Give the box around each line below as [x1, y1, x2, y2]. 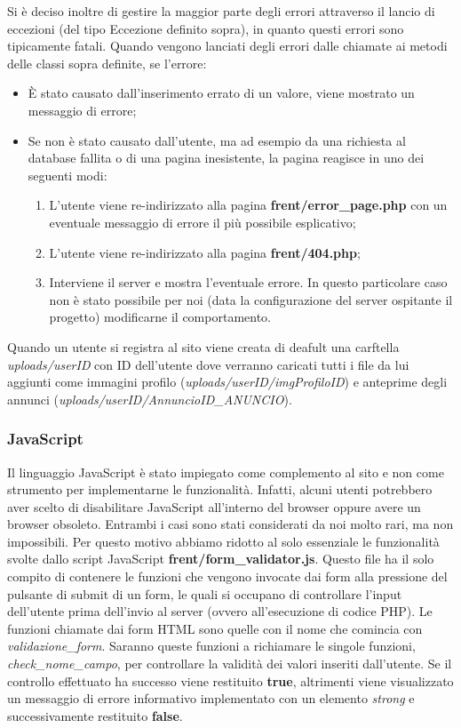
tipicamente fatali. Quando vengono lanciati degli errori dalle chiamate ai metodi [7, 36, 448, 55]
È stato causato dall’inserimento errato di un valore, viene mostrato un [28, 84, 415, 102]
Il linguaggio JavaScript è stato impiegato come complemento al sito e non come [7, 462, 444, 481]
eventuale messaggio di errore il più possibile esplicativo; [49, 212, 356, 231]
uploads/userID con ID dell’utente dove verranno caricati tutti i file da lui [7, 355, 409, 373]
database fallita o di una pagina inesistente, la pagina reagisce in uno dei [28, 148, 425, 167]
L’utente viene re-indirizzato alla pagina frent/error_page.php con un [49, 196, 448, 214]
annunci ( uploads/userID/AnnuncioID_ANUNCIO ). [7, 389, 292, 408]
